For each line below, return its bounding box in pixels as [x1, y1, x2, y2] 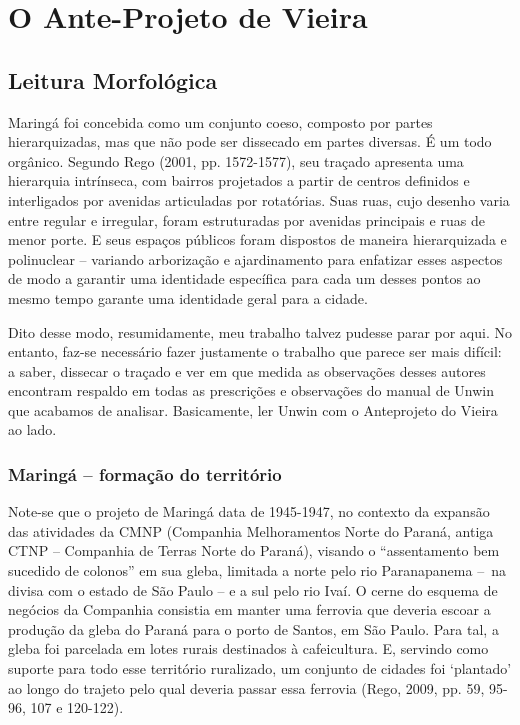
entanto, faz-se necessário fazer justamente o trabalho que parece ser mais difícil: [8, 341, 502, 362]
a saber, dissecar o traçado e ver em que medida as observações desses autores [8, 360, 486, 381]
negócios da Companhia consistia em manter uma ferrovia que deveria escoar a [8, 599, 491, 620]
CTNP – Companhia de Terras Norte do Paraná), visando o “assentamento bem [8, 540, 500, 561]
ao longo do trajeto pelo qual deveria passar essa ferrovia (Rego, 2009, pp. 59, [8, 677, 485, 698]
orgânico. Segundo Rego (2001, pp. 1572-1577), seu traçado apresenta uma [8, 150, 464, 171]
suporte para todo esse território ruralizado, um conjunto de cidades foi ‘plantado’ [8, 658, 512, 679]
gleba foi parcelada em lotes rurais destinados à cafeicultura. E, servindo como [8, 638, 489, 659]
